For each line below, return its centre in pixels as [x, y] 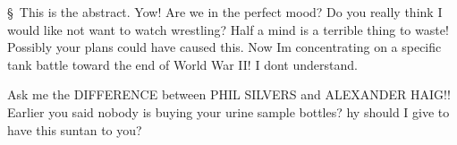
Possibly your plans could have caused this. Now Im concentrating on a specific [224, 47]
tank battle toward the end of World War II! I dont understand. [182, 64]
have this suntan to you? [75, 129]
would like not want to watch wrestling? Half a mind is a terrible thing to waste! [228, 29]
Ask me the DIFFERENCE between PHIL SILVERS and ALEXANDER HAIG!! [229, 94]
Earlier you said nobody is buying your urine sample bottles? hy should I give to [228, 111]
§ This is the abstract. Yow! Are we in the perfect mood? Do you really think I [225, 12]
